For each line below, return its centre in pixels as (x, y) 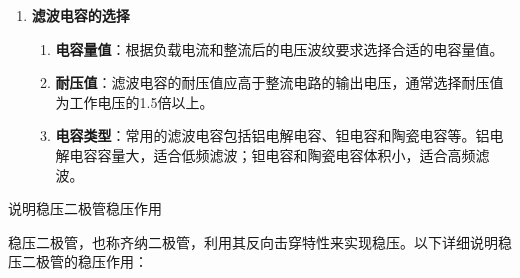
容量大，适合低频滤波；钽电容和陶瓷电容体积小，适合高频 (286, 154)
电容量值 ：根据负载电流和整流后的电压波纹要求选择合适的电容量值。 (279, 48)
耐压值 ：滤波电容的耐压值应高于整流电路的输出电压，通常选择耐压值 (279, 82)
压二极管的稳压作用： (78, 261)
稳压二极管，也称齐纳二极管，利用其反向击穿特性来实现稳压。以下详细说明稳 (260, 241)
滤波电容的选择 (80, 15)
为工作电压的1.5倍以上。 (134, 101)
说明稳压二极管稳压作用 (85, 208)
